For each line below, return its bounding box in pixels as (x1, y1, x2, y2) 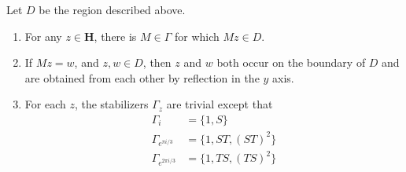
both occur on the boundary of (216, 54, 366, 71)
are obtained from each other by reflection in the (24, 69, 260, 86)
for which (175, 27, 220, 44)
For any (24, 27, 62, 44)
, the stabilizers (74, 96, 149, 112)
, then (142, 54, 172, 71)
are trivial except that (166, 96, 273, 112)
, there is (94, 27, 137, 44)
